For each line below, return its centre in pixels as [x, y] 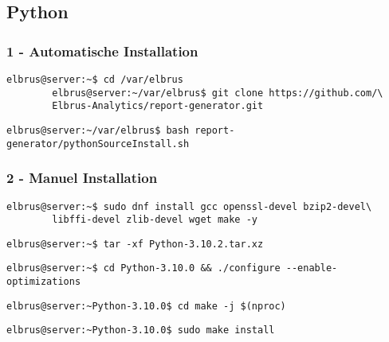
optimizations [44, 282]
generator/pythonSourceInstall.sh [98, 144]
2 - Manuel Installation [82, 178]
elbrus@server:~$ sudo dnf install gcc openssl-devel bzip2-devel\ [189, 206]
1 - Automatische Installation [102, 51]
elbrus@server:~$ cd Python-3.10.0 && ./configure [143, 268]
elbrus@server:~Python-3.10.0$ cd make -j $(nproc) [146, 306]
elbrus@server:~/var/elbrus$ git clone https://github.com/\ [218, 93]
